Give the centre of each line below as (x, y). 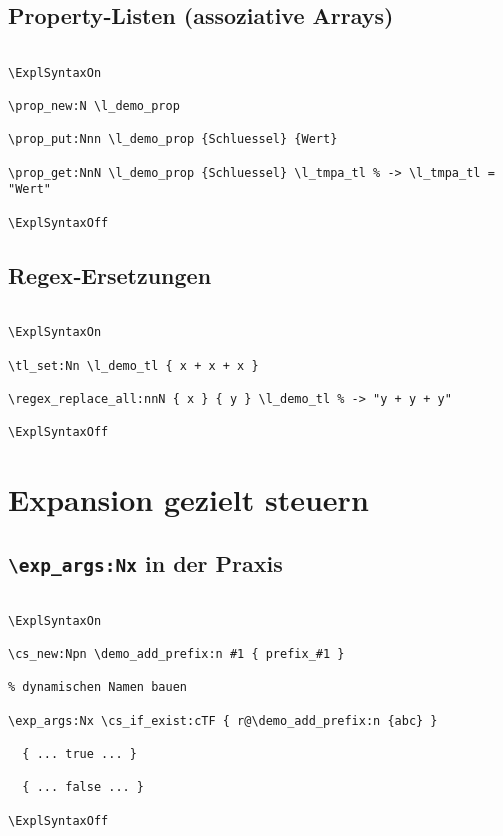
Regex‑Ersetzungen (110, 274)
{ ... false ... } (83, 787)
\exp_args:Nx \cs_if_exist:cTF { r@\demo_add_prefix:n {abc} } (223, 720)
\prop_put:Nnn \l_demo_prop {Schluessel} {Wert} (173, 139)
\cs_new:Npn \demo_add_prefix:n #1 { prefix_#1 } (176, 654)
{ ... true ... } (79, 753)
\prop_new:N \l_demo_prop (94, 106)
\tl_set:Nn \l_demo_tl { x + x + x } (133, 365)
